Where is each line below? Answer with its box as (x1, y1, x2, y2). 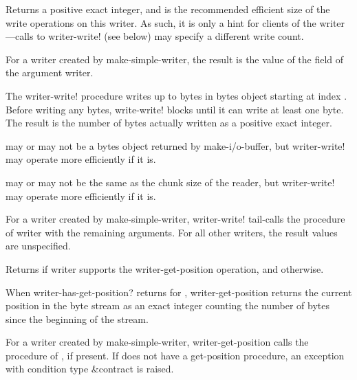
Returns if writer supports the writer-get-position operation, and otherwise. (6, 261, 324, 276)
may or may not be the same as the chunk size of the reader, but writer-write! (6, 175, 335, 189)
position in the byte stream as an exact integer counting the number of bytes (6, 298, 329, 313)
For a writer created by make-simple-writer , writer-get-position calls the (6, 335, 309, 349)
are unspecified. (6, 238, 71, 253)
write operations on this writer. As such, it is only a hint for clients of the (6, 15, 316, 30)
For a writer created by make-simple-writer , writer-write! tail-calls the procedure (6, 212, 345, 226)
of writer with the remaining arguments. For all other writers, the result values (6, 225, 338, 239)
